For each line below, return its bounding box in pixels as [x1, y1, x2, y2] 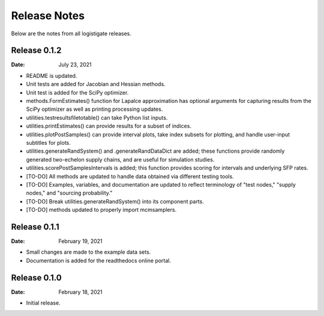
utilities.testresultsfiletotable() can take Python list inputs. [26, 114, 168, 121]
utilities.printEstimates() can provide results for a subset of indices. [26, 123, 192, 130]
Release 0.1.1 [11, 221, 59, 232]
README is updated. [26, 72, 77, 79]
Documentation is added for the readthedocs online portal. [26, 257, 171, 264]
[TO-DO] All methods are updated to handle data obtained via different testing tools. [26, 172, 234, 180]
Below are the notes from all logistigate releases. [11, 30, 132, 37]
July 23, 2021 [58, 61, 92, 68]
